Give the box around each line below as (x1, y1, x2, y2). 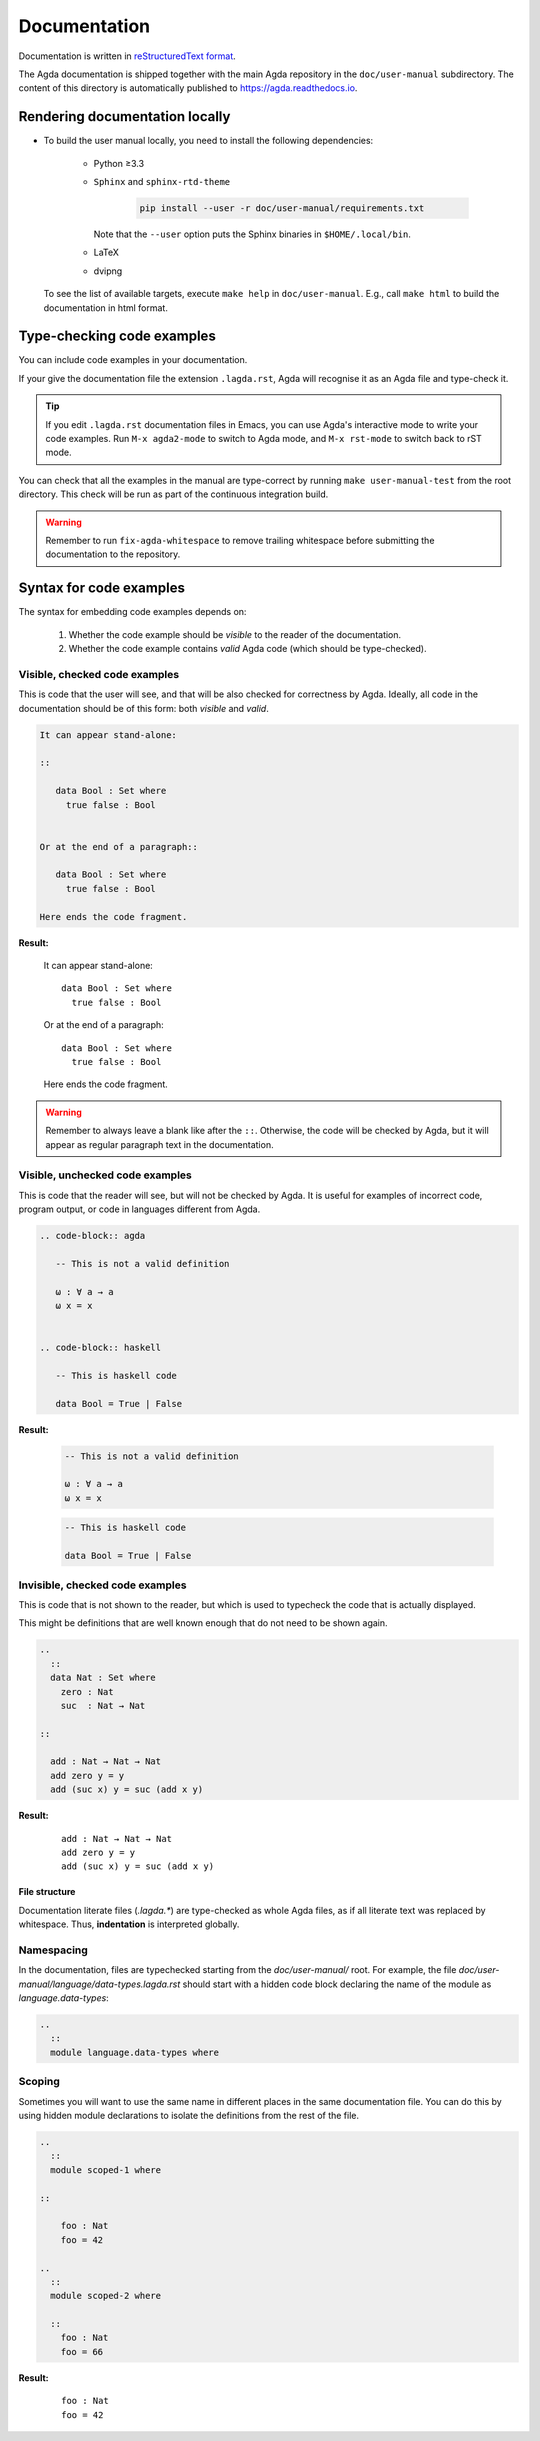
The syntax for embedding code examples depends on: (18, 606, 247, 618)
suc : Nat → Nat (60, 1700, 146, 1711)
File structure (18, 1886, 76, 1898)
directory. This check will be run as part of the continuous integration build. (18, 488, 329, 500)
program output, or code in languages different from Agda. (18, 1203, 261, 1215)
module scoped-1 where (50, 2164, 162, 2175)
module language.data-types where (50, 2046, 220, 2058)
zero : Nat (60, 1686, 114, 1697)
